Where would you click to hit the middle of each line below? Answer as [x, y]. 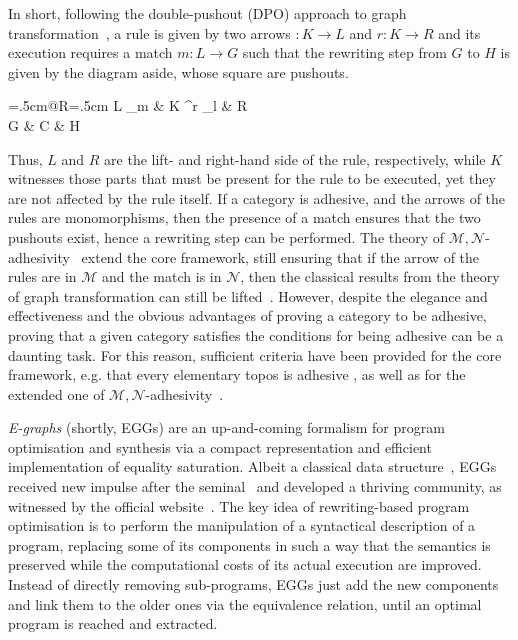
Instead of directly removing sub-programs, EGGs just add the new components [253, 584]
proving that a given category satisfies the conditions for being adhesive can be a [256, 334]
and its [459, 32]
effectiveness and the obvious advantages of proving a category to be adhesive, [247, 315]
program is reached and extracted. [113, 623]
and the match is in [162, 276]
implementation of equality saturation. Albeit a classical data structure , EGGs [252, 466]
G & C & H [44, 124]
